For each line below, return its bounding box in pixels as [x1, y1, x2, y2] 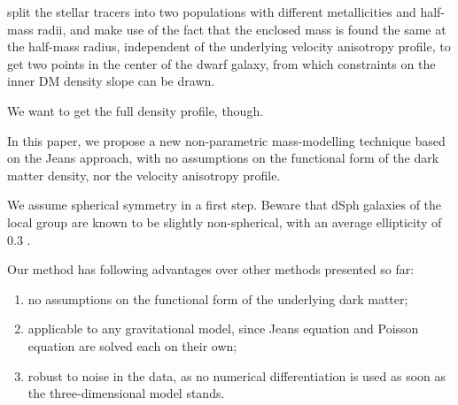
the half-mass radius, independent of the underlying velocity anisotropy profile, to [7, 37, 451, 56]
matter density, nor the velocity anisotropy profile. [7, 165, 281, 184]
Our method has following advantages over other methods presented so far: [7, 260, 415, 279]
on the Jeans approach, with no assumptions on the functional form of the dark [7, 149, 439, 167]
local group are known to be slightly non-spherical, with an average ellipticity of [7, 212, 442, 231]
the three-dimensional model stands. [27, 384, 225, 402]
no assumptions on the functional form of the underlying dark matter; [27, 289, 408, 308]
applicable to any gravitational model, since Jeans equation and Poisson [27, 319, 419, 338]
